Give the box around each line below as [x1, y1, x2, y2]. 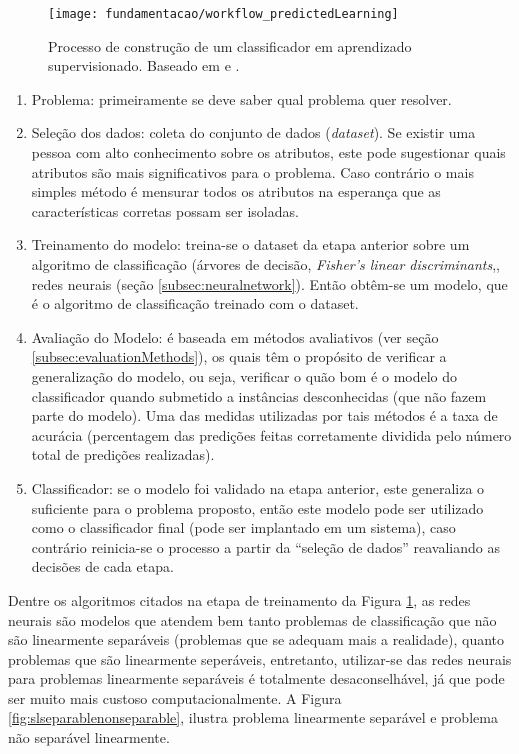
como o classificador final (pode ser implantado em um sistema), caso [31, 517, 456, 538]
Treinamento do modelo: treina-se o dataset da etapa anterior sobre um [31, 234, 470, 255]
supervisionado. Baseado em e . [48, 55, 240, 76]
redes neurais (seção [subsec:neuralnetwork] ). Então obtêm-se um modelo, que [31, 273, 508, 294]
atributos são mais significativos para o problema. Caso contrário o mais [31, 161, 474, 182]
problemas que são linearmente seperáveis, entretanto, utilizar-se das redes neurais [8, 648, 512, 669]
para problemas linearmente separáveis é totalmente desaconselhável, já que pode [8, 668, 505, 689]
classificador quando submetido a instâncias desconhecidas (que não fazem [31, 385, 487, 406]
